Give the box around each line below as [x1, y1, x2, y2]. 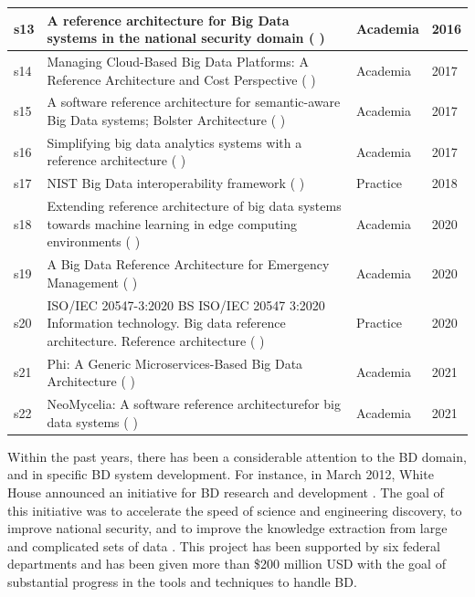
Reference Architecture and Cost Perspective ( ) [47, 69, 316, 89]
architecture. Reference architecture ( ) [47, 330, 265, 350]
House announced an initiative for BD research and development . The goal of [7, 482, 444, 501]
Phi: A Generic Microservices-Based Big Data [47, 353, 303, 372]
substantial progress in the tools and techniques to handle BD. [7, 571, 357, 591]
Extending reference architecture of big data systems [47, 196, 342, 215]
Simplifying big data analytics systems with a [47, 132, 302, 152]
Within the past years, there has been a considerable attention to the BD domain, [7, 446, 467, 466]
